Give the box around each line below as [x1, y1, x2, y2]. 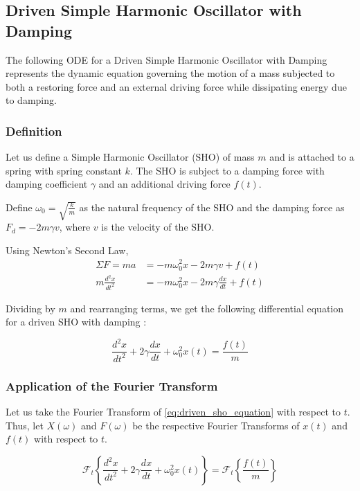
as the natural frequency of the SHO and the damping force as [79, 199, 345, 214]
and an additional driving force [98, 177, 231, 191]
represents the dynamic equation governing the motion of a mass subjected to [6, 66, 335, 80]
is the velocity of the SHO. [101, 220, 215, 234]
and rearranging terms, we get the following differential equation [70, 301, 344, 315]
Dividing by [6, 301, 55, 315]
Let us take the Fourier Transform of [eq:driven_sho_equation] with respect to [6, 404, 341, 418]
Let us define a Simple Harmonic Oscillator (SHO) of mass [6, 150, 255, 164]
